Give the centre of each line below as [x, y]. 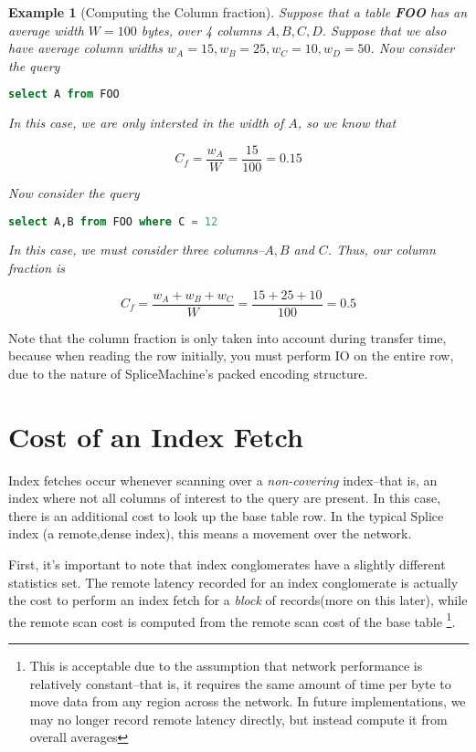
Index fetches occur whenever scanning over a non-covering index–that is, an [223, 480]
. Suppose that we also [384, 30]
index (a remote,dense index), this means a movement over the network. [210, 533]
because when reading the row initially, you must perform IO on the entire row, [231, 355]
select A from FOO [64, 94]
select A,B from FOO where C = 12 [113, 221]
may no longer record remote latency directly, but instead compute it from [238, 719]
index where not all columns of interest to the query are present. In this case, [225, 498]
